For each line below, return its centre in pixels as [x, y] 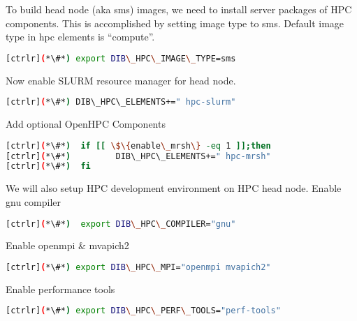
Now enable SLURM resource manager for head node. [121, 80]
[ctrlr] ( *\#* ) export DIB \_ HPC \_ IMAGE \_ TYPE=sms [121, 58]
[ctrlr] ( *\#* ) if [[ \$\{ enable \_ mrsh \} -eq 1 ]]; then [138, 145]
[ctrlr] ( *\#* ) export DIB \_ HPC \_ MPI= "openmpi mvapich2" [138, 267]
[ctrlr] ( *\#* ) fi [48, 166]
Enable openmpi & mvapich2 [67, 245]
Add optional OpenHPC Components [86, 124]
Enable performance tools [60, 289]
